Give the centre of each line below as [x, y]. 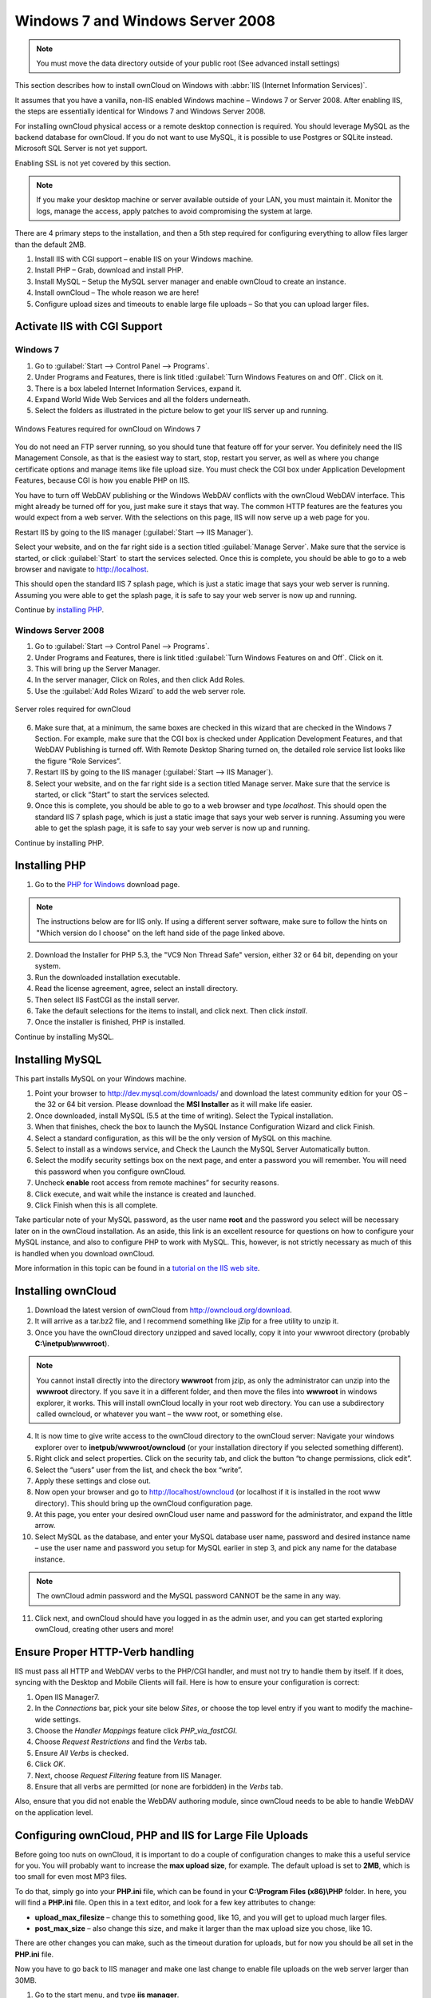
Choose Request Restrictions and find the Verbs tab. [121, 1741]
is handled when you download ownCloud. [85, 1253]
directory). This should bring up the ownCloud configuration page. [144, 1503]
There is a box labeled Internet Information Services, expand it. [138, 388]
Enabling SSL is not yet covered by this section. [93, 163]
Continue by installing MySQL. [65, 1037]
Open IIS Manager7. [67, 1697]
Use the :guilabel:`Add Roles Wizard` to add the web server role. [140, 691]
